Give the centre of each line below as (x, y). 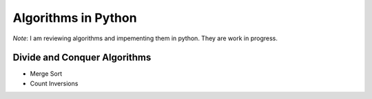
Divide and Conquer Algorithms (82, 58)
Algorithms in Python (75, 18)
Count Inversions (54, 83)
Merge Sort (46, 74)
